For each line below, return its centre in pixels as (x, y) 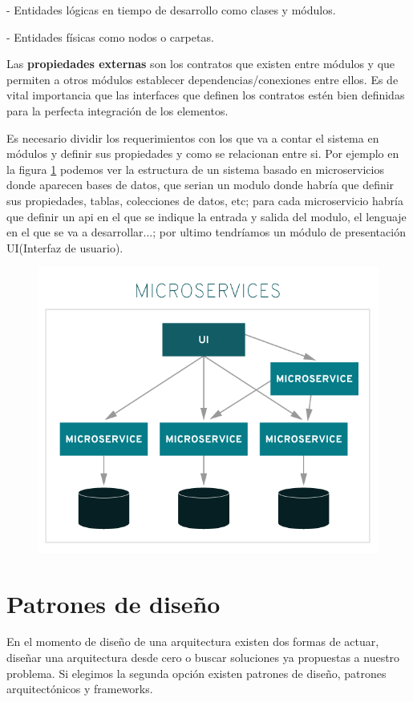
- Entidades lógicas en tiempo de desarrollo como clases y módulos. (171, 10)
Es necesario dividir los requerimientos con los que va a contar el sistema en (193, 137)
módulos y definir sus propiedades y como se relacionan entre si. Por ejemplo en (203, 153)
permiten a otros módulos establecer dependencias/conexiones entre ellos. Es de (202, 79)
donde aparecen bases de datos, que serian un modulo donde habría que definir (200, 185)
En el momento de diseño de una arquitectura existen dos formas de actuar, (193, 641)
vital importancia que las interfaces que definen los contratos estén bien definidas (206, 95)
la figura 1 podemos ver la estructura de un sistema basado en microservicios (195, 169)
